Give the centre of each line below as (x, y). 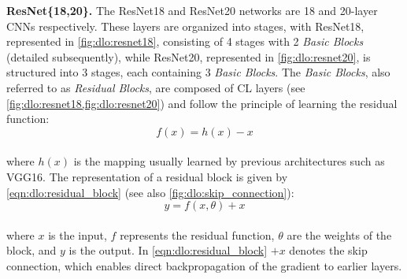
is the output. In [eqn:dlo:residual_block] (168, 250)
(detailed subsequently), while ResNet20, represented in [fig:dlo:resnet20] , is (189, 56)
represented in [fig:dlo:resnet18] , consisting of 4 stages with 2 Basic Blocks (185, 41)
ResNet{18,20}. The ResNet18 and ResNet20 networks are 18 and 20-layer (192, 10)
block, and (31, 250)
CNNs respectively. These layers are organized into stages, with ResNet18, (185, 26)
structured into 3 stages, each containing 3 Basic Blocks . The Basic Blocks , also (198, 72)
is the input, (78, 234)
